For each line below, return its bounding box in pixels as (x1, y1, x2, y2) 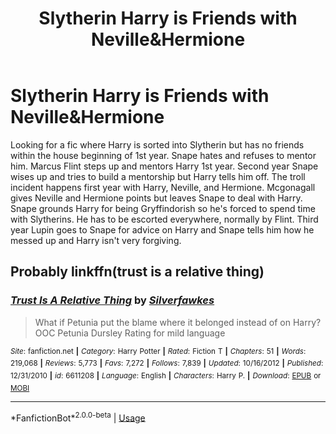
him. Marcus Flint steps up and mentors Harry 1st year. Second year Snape (10, 160, 319, 172)
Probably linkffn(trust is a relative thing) (10, 263, 265, 281)
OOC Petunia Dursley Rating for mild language (34, 327, 226, 339)
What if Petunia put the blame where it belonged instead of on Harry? (34, 316, 322, 328)
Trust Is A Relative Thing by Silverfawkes (10, 293, 215, 307)
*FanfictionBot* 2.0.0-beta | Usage (10, 410, 146, 424)
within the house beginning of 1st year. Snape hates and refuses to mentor (10, 149, 317, 161)
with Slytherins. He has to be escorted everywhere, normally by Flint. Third (10, 213, 319, 225)
